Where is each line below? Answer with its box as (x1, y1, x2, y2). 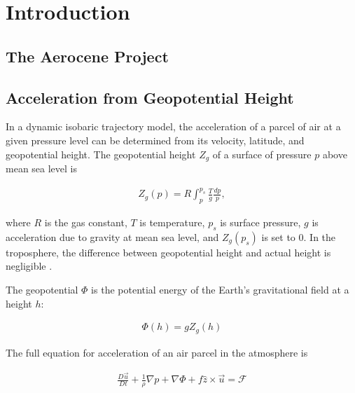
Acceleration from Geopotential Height (6, 86, 294, 108)
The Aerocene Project (6, 45, 169, 67)
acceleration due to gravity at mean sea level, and (6, 229, 219, 244)
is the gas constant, (44, 214, 127, 229)
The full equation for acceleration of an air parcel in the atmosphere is (6, 345, 308, 359)
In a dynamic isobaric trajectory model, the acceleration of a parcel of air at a (6, 119, 341, 134)
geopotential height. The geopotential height (6, 146, 196, 161)
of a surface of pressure (212, 146, 312, 161)
